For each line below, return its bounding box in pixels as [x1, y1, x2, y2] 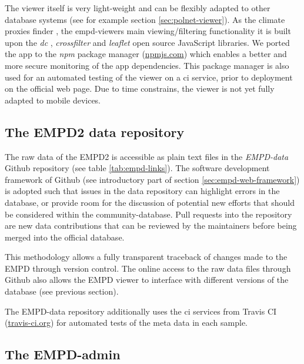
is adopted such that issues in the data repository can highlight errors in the [5, 185, 280, 197]
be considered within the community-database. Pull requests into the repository [5, 208, 292, 220]
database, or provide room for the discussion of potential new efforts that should [5, 196, 295, 208]
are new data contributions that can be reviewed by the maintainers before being [5, 219, 297, 232]
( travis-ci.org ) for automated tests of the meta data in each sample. [5, 316, 248, 329]
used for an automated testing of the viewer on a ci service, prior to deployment [5, 71, 293, 83]
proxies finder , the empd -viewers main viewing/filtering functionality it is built [5, 25, 291, 37]
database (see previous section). [5, 285, 119, 298]
